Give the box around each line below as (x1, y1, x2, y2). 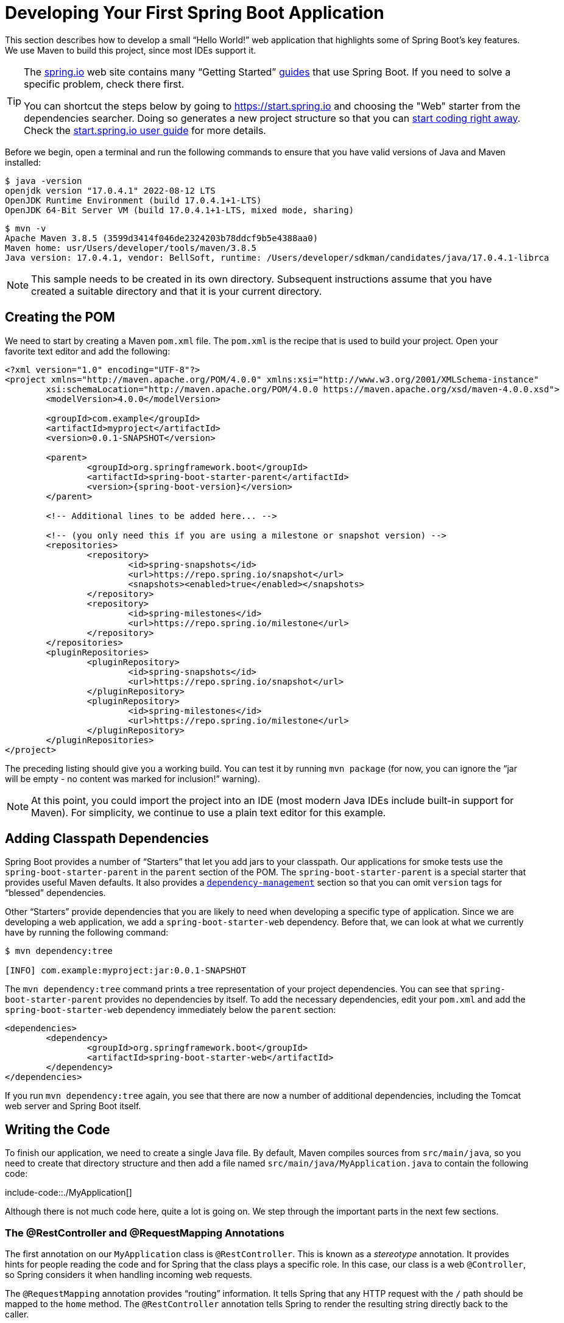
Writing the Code (5, 1121, 110, 1137)
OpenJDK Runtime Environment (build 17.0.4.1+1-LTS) (5, 195, 262, 205)
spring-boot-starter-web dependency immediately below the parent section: (5, 1004, 336, 1015)
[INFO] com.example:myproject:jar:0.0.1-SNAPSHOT (5, 965, 247, 976)
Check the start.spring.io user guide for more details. (24, 124, 266, 136)
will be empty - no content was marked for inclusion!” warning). (5, 773, 260, 784)
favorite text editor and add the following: (5, 345, 171, 356)
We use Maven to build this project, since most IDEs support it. (5, 44, 256, 55)
